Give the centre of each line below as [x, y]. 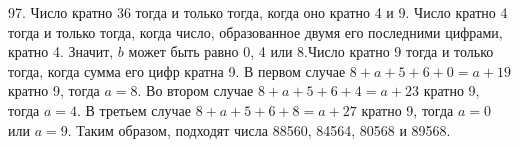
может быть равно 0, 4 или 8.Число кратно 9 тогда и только [311, 51]
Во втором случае [200, 90]
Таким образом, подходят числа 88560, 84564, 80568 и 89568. [263, 129]
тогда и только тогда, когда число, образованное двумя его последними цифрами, [255, 31]
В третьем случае [138, 109]
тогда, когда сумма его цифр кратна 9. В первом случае [177, 70]
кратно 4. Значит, [61, 51]
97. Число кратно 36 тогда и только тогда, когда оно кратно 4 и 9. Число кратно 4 [258, 12]
